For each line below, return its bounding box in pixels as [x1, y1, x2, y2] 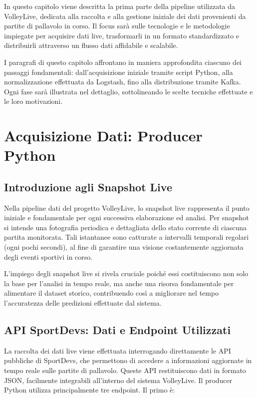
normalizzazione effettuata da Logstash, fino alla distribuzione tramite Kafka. [4, 76, 241, 87]
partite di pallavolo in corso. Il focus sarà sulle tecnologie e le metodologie [4, 20, 230, 31]
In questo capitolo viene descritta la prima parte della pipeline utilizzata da [4, 1, 236, 11]
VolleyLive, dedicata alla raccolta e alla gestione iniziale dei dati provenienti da [4, 10, 246, 21]
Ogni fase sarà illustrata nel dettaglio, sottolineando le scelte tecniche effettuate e [4, 86, 253, 96]
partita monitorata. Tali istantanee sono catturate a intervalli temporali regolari [4, 232, 249, 242]
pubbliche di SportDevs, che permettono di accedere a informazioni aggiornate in [4, 355, 252, 366]
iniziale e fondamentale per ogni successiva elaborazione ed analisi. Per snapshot [4, 212, 249, 223]
